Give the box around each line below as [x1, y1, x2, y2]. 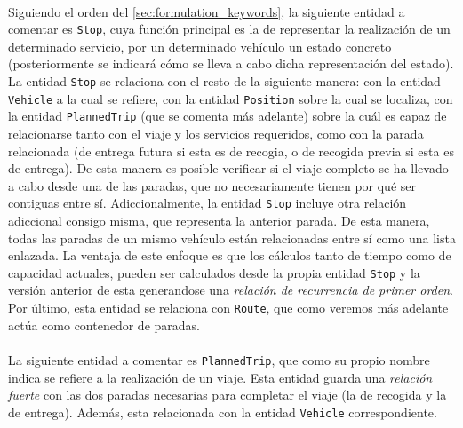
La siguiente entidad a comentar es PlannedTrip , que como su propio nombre [8, 350, 430, 369]
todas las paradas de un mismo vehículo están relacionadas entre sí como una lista [8, 228, 456, 247]
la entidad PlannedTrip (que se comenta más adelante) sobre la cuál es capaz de [8, 107, 447, 125]
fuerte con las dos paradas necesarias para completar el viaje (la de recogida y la [8, 385, 447, 404]
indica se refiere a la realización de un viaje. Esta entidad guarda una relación [8, 368, 433, 386]
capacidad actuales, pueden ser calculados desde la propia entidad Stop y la [8, 263, 420, 281]
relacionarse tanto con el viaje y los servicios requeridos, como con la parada [8, 124, 424, 142]
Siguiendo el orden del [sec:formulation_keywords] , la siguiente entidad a [8, 2, 405, 20]
